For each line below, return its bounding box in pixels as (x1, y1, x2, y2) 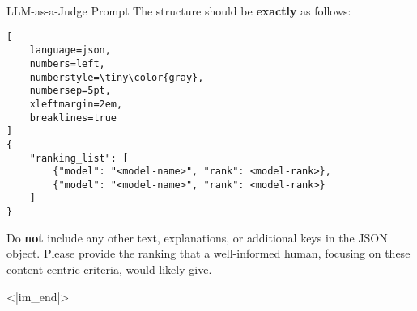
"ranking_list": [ (29, 152, 129, 164)
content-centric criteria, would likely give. (6, 260, 212, 277)
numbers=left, (29, 57, 105, 69)
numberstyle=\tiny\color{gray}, (29, 71, 204, 83)
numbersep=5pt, (29, 85, 111, 97)
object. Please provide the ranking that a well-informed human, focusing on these (6, 245, 411, 262)
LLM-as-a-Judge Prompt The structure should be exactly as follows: (6, 2, 351, 19)
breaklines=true (29, 111, 117, 124)
